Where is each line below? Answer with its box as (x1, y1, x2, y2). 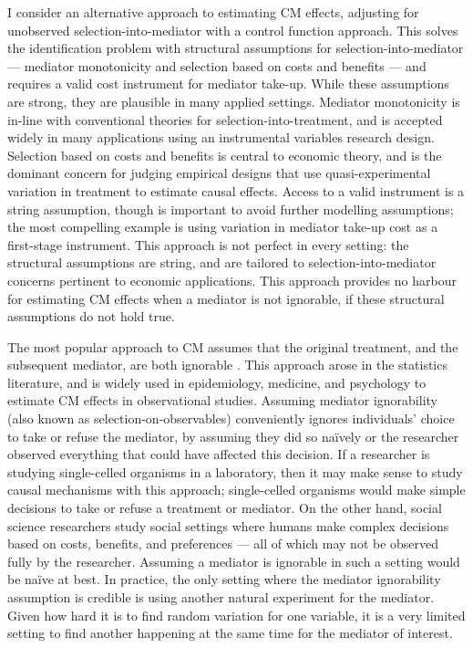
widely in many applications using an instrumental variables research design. (7, 128, 435, 147)
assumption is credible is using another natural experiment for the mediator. (7, 588, 435, 606)
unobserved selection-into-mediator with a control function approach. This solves (7, 20, 458, 39)
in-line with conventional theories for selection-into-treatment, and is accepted (7, 110, 443, 129)
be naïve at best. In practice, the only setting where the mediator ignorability (7, 570, 441, 589)
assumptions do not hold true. (7, 307, 175, 326)
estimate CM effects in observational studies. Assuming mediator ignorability (7, 391, 437, 410)
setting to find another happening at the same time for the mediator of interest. (7, 623, 453, 643)
